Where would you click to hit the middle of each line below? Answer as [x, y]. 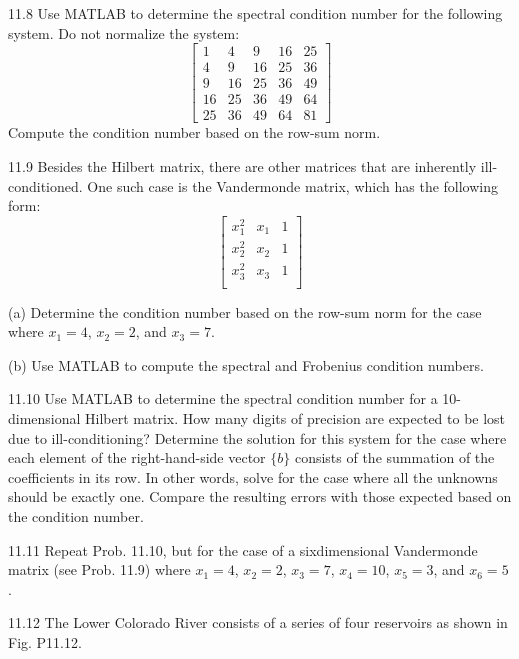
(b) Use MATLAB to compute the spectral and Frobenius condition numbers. [246, 364]
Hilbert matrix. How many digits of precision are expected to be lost [295, 417]
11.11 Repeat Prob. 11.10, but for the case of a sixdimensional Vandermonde [243, 549]
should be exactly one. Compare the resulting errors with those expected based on [260, 496]
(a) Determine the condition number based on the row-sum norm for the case [245, 311]
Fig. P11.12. [45, 641]
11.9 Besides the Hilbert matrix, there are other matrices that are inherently [242, 165]
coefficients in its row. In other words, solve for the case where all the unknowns [253, 476]
